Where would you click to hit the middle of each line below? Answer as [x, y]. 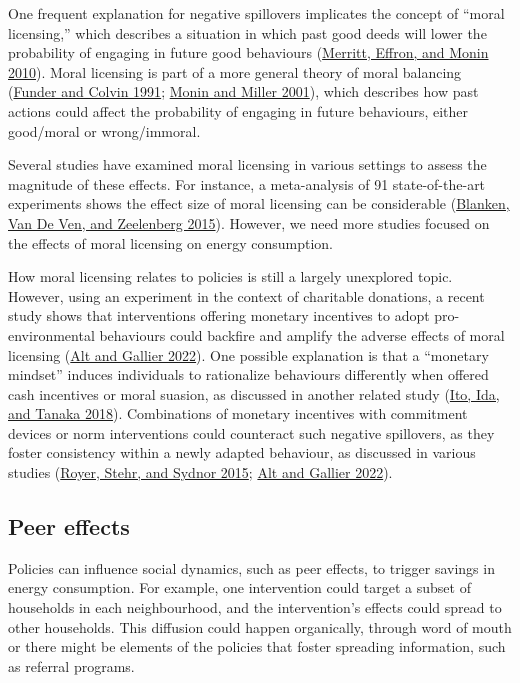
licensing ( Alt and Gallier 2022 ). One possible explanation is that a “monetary [248, 354]
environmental [51, 334]
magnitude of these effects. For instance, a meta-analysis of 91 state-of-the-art [247, 183]
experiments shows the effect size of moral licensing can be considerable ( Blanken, [259, 203]
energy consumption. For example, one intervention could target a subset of [239, 587]
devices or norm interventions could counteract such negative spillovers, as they [251, 432]
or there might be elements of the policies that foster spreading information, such [257, 646]
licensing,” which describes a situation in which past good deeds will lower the [247, 32]
